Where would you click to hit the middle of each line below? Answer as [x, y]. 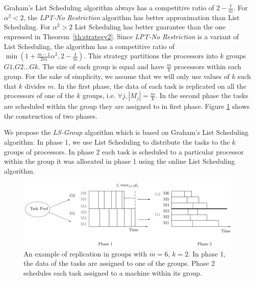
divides [35, 86]
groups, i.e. [99, 95]
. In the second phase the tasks [202, 95]
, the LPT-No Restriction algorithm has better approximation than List [132, 17]
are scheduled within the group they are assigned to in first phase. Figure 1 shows [127, 106]
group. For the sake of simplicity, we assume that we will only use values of [117, 76]
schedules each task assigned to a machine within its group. [113, 273]
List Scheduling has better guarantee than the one [150, 27]
